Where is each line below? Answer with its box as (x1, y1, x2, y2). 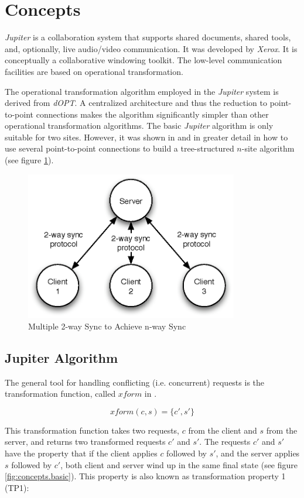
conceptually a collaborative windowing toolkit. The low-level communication (5, 54, 282, 66)
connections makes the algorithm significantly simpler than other (36, 108, 269, 120)
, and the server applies (216, 447, 300, 459)
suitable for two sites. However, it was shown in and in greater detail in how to (5, 130, 288, 143)
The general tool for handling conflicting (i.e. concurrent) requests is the (5, 376, 265, 388)
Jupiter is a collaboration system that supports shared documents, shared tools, (5, 31, 291, 43)
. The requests (199, 435, 251, 448)
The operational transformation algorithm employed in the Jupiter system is (5, 85, 279, 97)
